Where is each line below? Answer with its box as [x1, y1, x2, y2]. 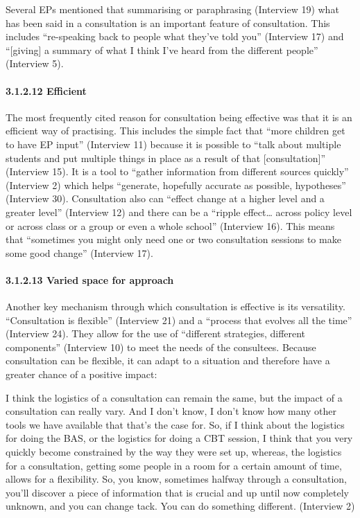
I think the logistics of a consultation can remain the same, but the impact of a [6, 390, 343, 404]
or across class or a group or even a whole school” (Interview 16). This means [6, 218, 335, 233]
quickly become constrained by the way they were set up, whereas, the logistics [6, 445, 342, 459]
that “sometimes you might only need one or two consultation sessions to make [6, 232, 341, 247]
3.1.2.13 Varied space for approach [6, 272, 174, 287]
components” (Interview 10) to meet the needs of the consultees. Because [6, 339, 316, 354]
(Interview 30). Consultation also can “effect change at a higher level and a [6, 191, 325, 206]
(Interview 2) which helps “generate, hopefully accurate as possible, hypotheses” [6, 177, 346, 192]
